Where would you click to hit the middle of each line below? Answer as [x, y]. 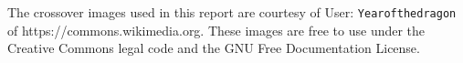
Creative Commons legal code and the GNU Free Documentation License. [214, 48]
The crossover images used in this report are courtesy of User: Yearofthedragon [232, 12]
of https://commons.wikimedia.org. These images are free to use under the [216, 30]
